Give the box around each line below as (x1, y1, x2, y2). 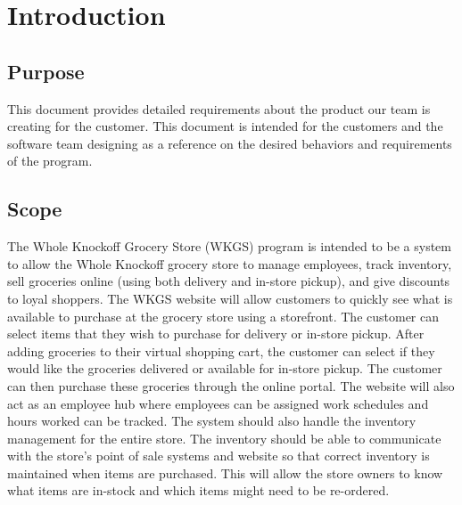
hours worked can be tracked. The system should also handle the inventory (7, 411, 417, 430)
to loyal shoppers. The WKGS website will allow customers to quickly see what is (7, 289, 453, 307)
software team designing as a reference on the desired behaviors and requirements (7, 134, 452, 152)
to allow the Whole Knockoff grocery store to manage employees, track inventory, (7, 254, 452, 273)
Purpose (7, 57, 85, 85)
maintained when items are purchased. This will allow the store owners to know (7, 463, 443, 482)
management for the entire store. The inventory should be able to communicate (7, 428, 441, 447)
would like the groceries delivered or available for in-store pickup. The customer (7, 359, 442, 378)
